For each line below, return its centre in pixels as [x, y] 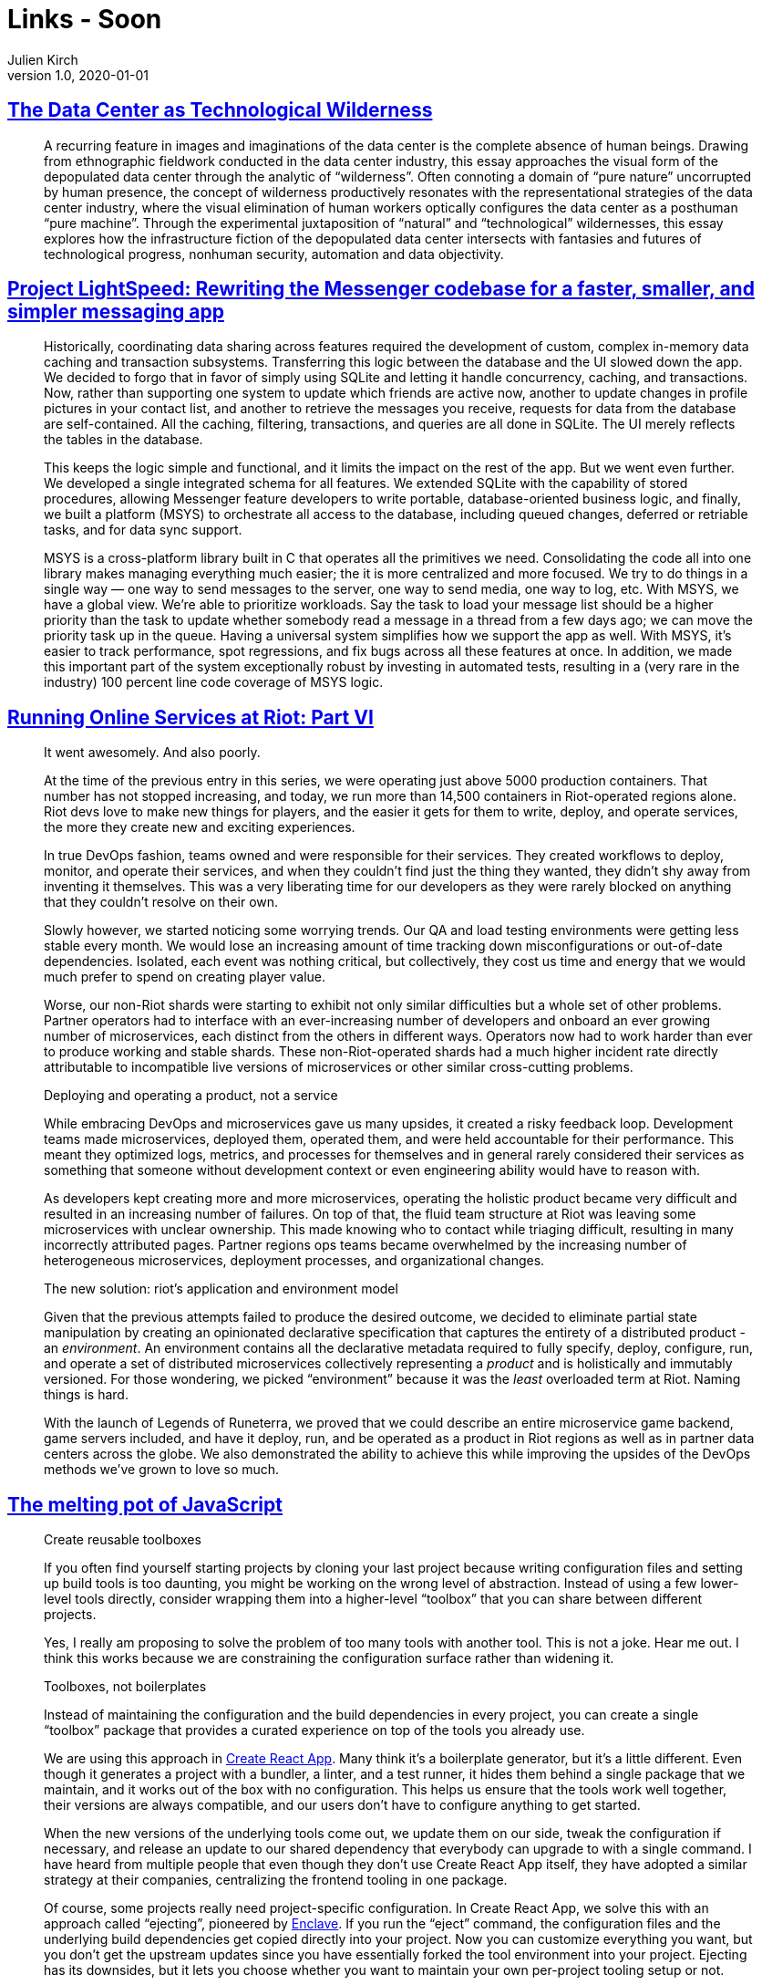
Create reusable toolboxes [123, 1540]
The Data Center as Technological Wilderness [220, 110]
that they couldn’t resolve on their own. [161, 902]
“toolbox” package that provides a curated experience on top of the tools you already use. [314, 1730]
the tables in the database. [124, 440]
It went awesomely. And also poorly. [152, 753]
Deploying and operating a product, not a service [191, 1096]
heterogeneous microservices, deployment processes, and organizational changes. [294, 1261]
